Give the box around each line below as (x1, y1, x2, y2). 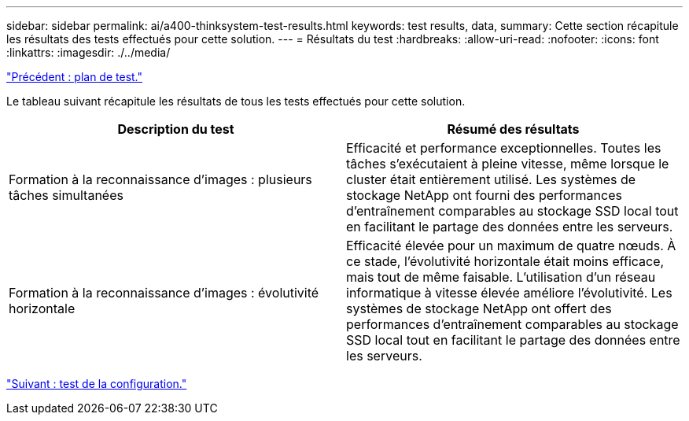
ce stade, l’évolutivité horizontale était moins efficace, (346, 253, 665, 269)
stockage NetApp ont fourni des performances (346, 187, 622, 203)
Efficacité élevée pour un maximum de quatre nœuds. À (346, 238, 676, 253)
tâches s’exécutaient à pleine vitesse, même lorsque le (346, 156, 669, 172)
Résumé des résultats (447, 121, 580, 137)
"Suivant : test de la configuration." (6, 377, 187, 390)
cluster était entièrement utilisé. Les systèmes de (346, 172, 636, 187)
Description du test (117, 121, 234, 137)
